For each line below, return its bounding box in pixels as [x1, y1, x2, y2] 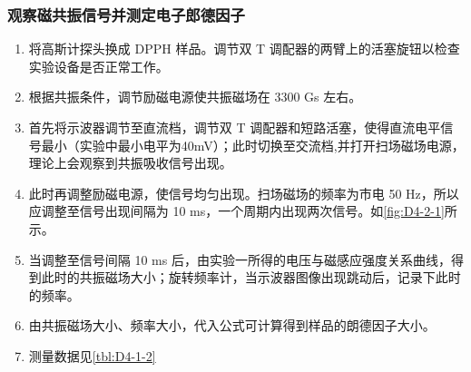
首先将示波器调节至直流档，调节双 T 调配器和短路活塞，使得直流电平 [28, 118, 441, 136]
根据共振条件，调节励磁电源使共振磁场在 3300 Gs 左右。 [28, 87, 362, 106]
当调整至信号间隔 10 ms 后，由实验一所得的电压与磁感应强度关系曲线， [28, 250, 451, 269]
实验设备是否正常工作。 [28, 56, 169, 75]
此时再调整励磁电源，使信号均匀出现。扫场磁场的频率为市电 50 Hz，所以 [28, 183, 459, 202]
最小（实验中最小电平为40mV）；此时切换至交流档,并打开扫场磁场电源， [41, 135, 465, 154]
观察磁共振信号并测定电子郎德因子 [7, 3, 245, 25]
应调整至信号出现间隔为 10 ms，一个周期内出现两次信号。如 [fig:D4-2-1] [28, 201, 445, 220]
